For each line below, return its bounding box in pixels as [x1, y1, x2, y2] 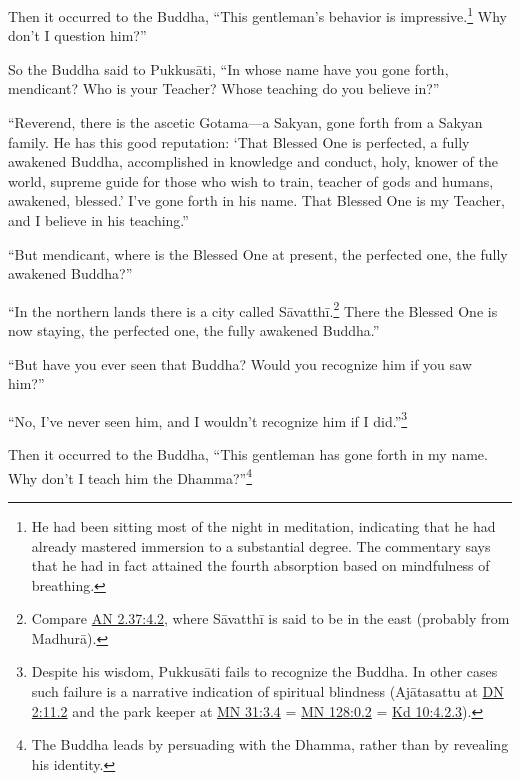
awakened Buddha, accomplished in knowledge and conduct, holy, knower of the [8, 151, 498, 172]
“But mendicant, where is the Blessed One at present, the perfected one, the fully [8, 243, 508, 264]
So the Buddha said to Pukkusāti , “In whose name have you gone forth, [8, 58, 449, 79]
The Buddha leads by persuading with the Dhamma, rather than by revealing [31, 734, 509, 755]
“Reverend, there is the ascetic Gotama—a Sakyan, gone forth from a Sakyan [8, 112, 483, 133]
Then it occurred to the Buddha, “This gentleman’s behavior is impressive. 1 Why [8, 3, 507, 26]
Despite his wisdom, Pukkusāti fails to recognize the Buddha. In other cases [31, 661, 498, 682]
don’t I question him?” [8, 25, 147, 46]
